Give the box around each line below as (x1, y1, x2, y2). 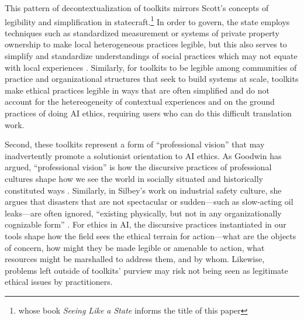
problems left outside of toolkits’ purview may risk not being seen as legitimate (5, 264, 288, 276)
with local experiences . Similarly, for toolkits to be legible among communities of (5, 61, 297, 73)
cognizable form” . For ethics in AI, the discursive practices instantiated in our (5, 218, 286, 230)
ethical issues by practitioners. (5, 276, 113, 288)
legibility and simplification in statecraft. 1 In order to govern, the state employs (5, 13, 290, 27)
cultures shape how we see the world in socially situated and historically (5, 172, 263, 184)
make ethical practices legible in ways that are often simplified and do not (5, 84, 270, 96)
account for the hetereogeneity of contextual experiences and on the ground (5, 95, 275, 108)
